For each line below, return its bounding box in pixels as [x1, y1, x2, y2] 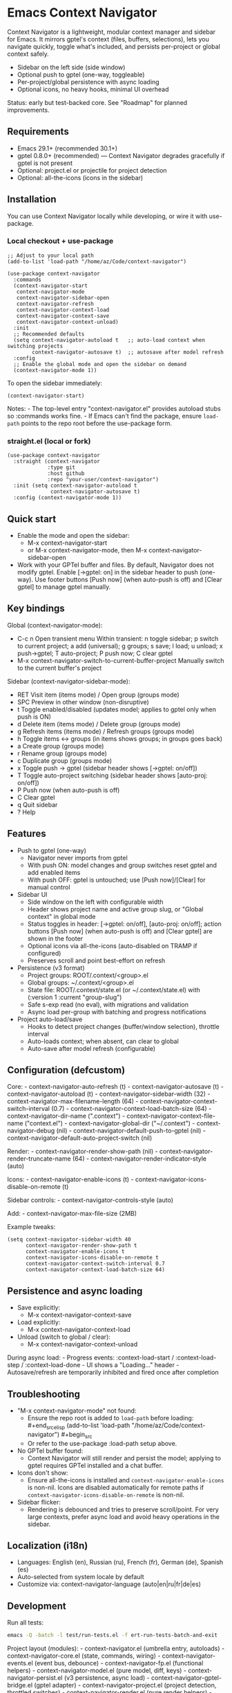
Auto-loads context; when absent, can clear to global [27, 1037, 180, 1045]
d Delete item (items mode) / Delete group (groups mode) [17, 719, 181, 728]
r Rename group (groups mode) [17, 749, 107, 757]
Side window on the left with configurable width [27, 898, 164, 906]
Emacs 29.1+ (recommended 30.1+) [17, 144, 118, 153]
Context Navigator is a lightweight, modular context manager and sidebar [7, 28, 216, 36]
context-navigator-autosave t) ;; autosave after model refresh [32, 349, 224, 356]
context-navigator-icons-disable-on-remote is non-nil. [27, 1490, 185, 1499]
